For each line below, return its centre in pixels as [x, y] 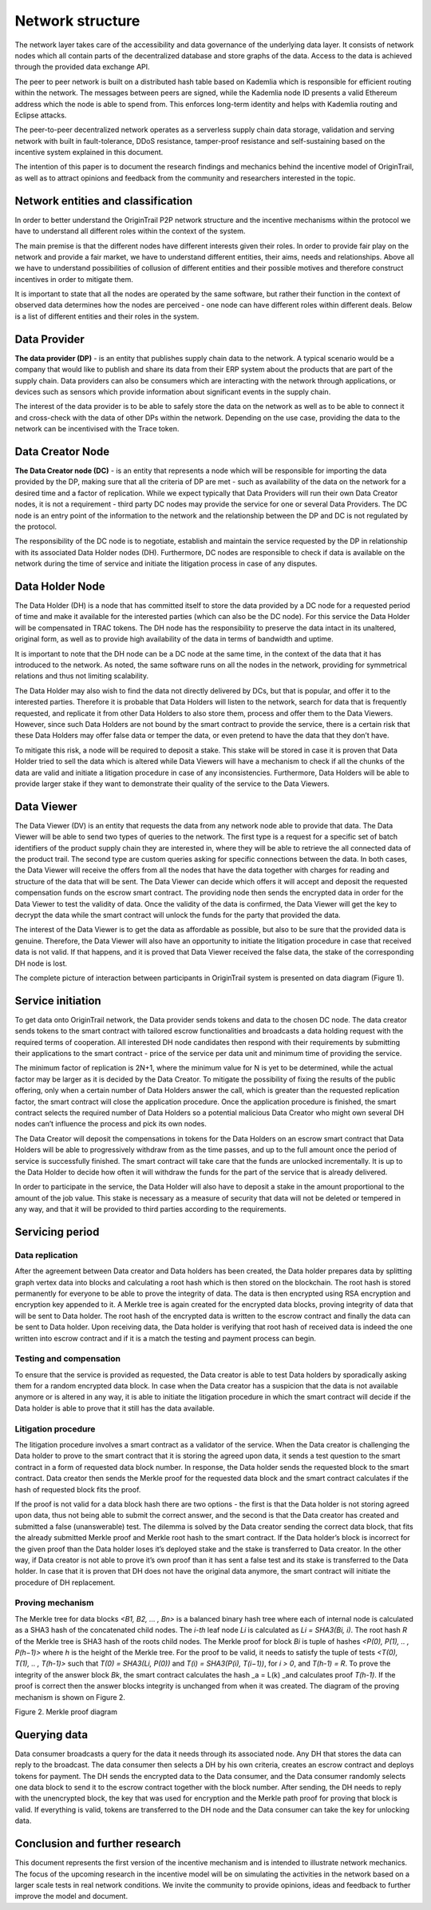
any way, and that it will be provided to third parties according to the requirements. [150, 1209]
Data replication [46, 1255]
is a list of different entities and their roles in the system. [107, 316]
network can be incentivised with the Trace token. [97, 429]
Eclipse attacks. [41, 115]
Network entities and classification [104, 201]
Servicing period [57, 1231]
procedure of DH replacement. [65, 1582]
